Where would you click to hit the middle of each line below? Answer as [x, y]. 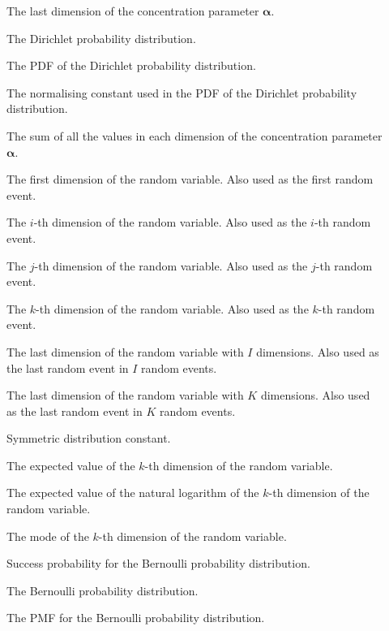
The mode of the [48, 536]
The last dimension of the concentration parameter [133, 11]
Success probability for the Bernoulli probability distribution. [158, 563]
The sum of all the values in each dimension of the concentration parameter [194, 135]
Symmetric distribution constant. [89, 438]
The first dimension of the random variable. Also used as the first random [190, 179]
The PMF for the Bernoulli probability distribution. [136, 618]
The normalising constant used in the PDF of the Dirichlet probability [182, 92]
